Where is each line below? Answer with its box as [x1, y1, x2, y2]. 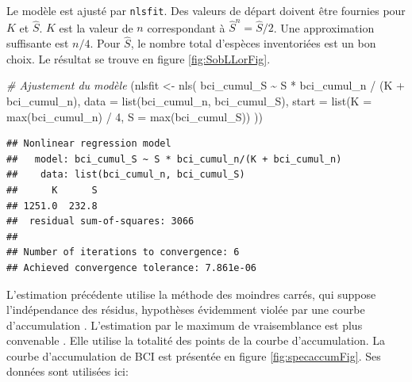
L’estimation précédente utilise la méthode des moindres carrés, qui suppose [6, 285, 376, 302]
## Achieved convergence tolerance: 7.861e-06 [6, 262, 256, 273]
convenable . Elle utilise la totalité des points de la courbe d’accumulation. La [6, 332, 386, 349]
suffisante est [6, 35, 69, 52]
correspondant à [147, 19, 225, 36]
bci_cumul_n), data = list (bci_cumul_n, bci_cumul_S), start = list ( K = [6, 92, 372, 109]
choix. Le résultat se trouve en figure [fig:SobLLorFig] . [6, 50, 271, 67]
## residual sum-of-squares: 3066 [6, 216, 194, 227]
